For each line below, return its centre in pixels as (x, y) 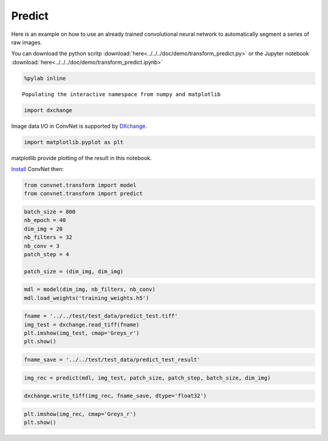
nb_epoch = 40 (45, 220)
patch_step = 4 (46, 254)
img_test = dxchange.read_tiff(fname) (82, 325)
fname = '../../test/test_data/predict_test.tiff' (101, 316)
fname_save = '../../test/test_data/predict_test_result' (112, 360)
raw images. (27, 42)
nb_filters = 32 (48, 238)
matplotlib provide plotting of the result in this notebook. (81, 158)
